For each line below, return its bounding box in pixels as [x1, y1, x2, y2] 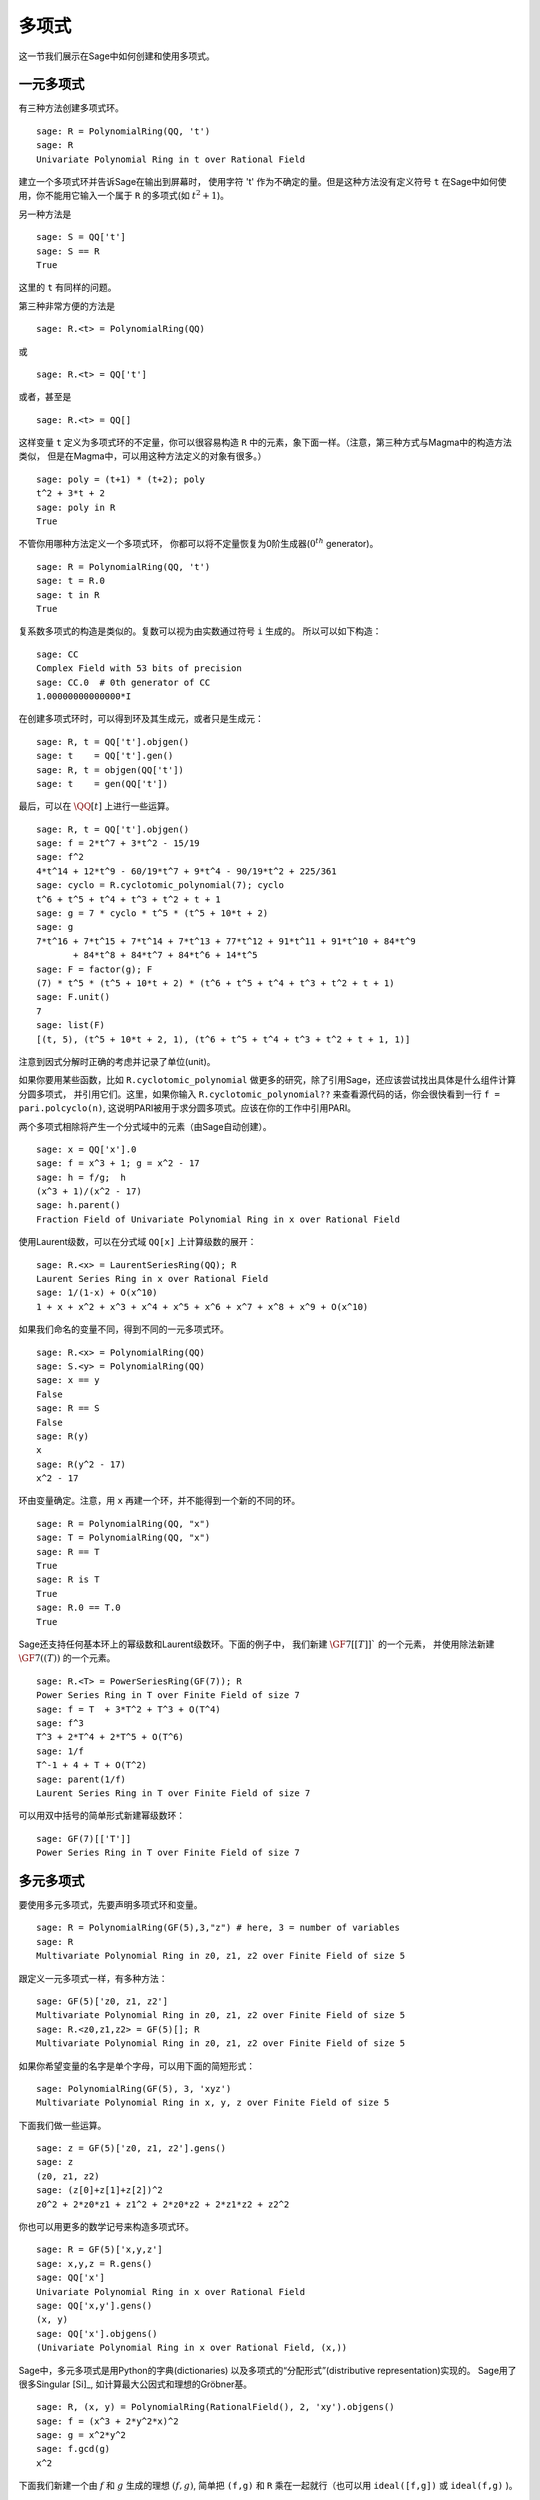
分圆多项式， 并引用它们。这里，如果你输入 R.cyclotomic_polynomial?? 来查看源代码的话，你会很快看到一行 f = [18, 1088, 500, 1100]
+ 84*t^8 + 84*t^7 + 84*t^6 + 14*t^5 [73, 950, 259, 961]
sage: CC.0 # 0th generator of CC [36, 676, 211, 688]
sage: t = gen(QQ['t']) [36, 778, 169, 789]
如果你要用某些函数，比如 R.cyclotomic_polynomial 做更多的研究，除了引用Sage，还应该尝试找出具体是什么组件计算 [18, 1074, 517, 1086]
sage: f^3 [36, 1717, 84, 1729]
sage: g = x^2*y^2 [36, 2430, 127, 2441]
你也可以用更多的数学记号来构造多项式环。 [18, 2221, 194, 2233]
